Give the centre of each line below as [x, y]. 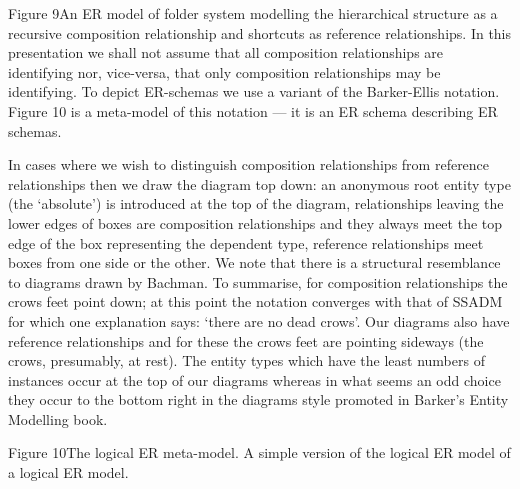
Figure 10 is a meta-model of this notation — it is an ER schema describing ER [253, 110]
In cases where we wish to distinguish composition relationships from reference [249, 164]
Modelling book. [58, 418]
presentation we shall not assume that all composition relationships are [226, 52]
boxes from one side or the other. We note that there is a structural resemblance [254, 262]
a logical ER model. [68, 472]
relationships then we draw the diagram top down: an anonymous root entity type [259, 183]
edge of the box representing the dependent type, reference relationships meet [246, 242]
